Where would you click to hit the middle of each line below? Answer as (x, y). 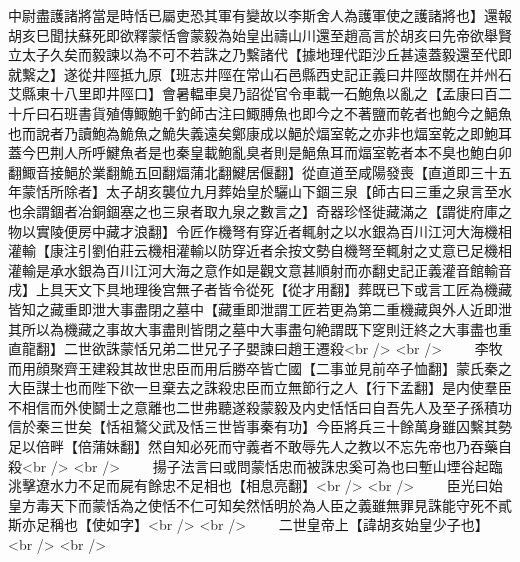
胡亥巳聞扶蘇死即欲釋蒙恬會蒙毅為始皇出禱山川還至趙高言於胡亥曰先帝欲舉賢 (260, 34)
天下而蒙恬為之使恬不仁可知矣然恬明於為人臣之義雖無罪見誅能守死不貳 (280, 504)
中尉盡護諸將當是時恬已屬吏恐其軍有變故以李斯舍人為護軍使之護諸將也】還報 (260, 15)
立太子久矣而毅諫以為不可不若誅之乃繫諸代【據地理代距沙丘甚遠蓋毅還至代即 (260, 54)
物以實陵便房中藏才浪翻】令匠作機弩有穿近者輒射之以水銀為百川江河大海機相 (260, 230)
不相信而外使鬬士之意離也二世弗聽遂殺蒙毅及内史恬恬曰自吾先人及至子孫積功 (260, 406)
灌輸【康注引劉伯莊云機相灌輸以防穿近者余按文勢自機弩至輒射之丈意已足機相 (260, 250)
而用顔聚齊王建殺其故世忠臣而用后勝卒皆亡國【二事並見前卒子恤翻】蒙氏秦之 (260, 367)
